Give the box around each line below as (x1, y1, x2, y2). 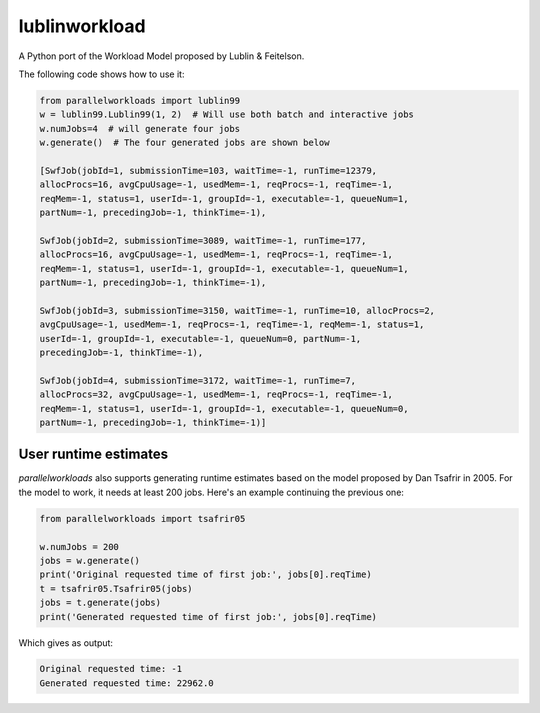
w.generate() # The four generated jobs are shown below (39, 137, 330, 149)
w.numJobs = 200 (39, 541, 120, 552)
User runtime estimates (18, 446, 169, 463)
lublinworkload (18, 15, 146, 37)
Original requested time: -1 (39, 663, 183, 675)
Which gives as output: (18, 636, 114, 649)
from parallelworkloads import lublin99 (39, 95, 240, 106)
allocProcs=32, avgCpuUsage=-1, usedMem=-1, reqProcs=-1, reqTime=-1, (39, 389, 394, 400)
